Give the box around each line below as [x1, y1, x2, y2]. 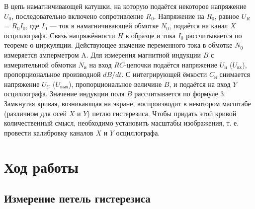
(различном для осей [4, 108, 67, 118]
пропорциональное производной [4, 69, 101, 79]
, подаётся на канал [169, 20, 228, 31]
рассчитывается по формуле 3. [134, 88, 226, 99]
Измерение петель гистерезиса [4, 191, 151, 206]
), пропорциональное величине [68, 78, 162, 89]
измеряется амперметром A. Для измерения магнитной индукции [4, 49, 201, 60]
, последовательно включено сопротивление [11, 10, 144, 21]
